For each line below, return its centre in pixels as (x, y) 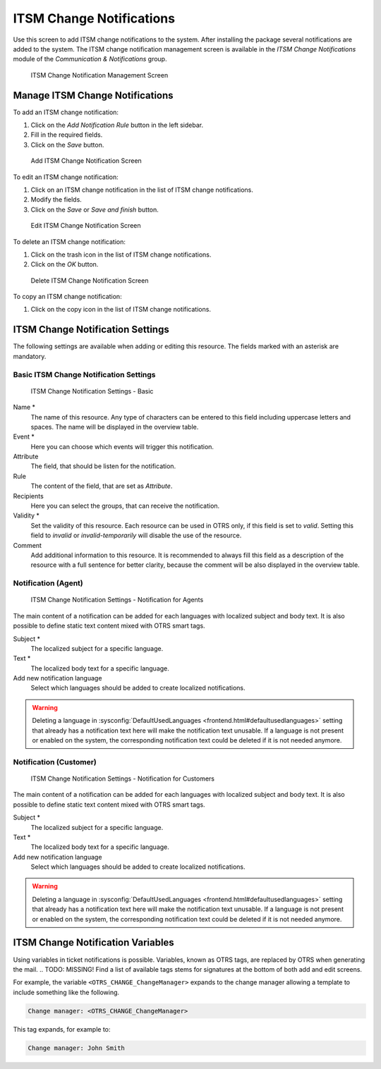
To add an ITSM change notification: (66, 112)
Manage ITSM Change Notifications (93, 95)
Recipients (28, 496)
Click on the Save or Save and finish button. (95, 209)
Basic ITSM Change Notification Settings (84, 374)
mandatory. (30, 356)
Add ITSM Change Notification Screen (86, 161)
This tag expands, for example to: (62, 1029)
